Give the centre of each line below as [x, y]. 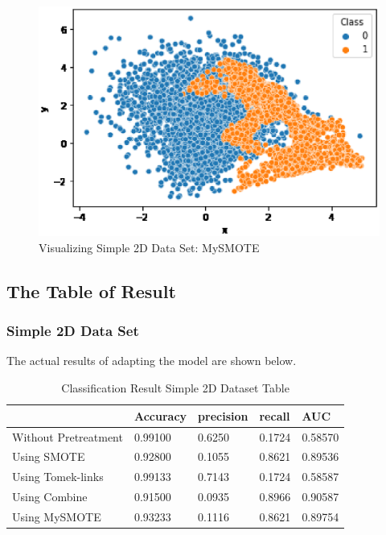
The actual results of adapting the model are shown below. [152, 361]
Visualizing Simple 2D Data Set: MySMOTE [149, 247]
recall [275, 415]
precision [223, 415]
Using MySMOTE [57, 516]
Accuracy [160, 415]
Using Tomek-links [58, 477]
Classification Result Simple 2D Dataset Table [175, 388]
